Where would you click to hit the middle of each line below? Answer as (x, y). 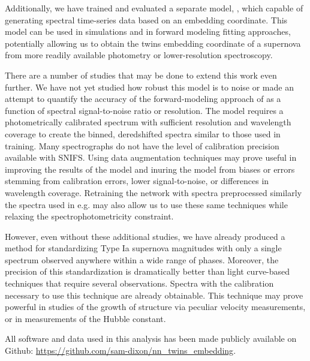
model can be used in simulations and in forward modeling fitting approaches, (148, 31)
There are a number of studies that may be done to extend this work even (141, 75)
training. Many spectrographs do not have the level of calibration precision (142, 145)
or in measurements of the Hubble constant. (85, 318)
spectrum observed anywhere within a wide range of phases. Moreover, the (142, 259)
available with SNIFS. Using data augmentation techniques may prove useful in (151, 157)
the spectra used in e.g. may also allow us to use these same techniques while (146, 204)
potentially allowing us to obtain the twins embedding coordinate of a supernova (153, 43)
